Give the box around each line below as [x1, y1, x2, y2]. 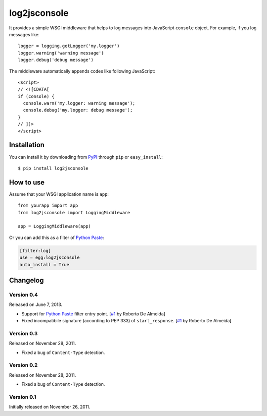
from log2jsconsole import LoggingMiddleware [18, 210, 131, 215]
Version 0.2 [9, 362, 38, 369]
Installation [9, 141, 44, 149]
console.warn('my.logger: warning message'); [23, 101, 135, 106]
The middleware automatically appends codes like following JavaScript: [9, 68, 155, 74]
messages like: [9, 31, 40, 37]
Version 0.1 [9, 393, 37, 400]
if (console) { [18, 93, 55, 99]
